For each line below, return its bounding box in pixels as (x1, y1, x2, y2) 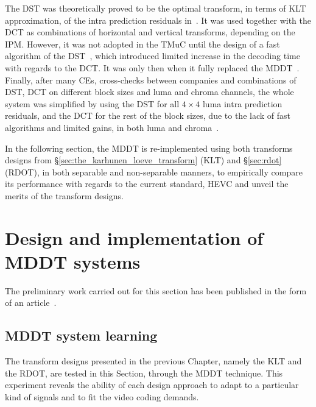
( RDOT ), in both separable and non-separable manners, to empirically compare (5, 165, 303, 178)
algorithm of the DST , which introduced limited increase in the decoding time (5, 49, 300, 62)
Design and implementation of (5, 225, 264, 250)
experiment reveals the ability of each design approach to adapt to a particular (5, 378, 299, 391)
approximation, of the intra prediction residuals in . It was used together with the (5, 13, 311, 26)
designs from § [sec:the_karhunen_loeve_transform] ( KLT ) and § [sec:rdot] (5, 154, 282, 166)
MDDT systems (5, 249, 141, 274)
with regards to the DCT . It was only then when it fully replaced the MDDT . (5, 61, 300, 74)
